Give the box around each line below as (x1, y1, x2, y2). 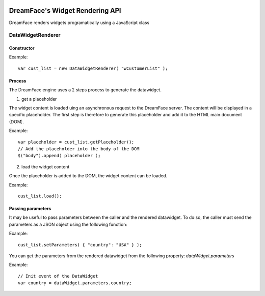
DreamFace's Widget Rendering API (9, 6, 121, 15)
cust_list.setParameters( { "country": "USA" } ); (18, 242, 142, 247)
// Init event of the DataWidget (18, 273, 98, 279)
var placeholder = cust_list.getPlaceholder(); (18, 139, 134, 145)
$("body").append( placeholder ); (18, 153, 101, 159)
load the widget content (21, 163, 70, 169)
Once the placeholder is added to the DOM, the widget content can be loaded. (9, 173, 168, 179)
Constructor (9, 45, 35, 51)
